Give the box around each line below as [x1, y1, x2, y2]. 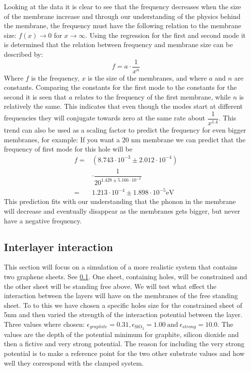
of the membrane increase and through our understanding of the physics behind [4, 11, 241, 21]
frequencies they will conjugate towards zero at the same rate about [4, 113, 205, 123]
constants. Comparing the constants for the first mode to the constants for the [4, 82, 237, 92]
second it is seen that [4, 91, 67, 101]
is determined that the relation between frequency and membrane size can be [4, 39, 233, 50]
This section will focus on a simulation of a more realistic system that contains [4, 262, 238, 272]
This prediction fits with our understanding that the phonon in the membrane [4, 196, 236, 206]
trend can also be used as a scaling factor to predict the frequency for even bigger [4, 125, 246, 135]
